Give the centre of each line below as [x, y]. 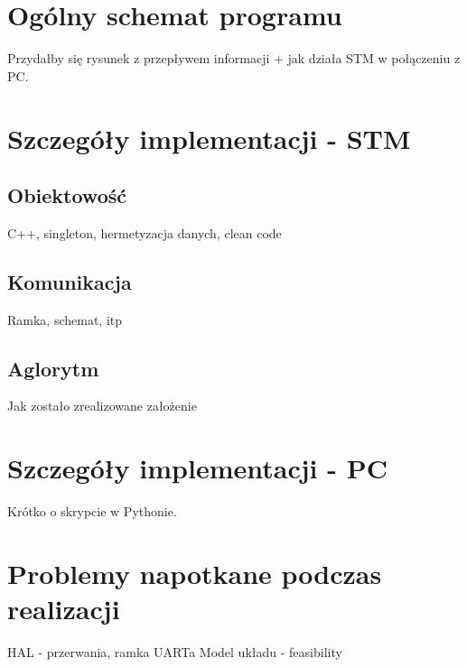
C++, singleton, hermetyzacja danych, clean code [145, 232]
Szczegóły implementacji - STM [209, 138]
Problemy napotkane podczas [195, 573]
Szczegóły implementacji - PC [197, 468]
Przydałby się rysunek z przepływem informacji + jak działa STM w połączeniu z [234, 58]
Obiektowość [67, 195]
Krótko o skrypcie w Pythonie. [92, 511]
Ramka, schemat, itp [65, 319]
